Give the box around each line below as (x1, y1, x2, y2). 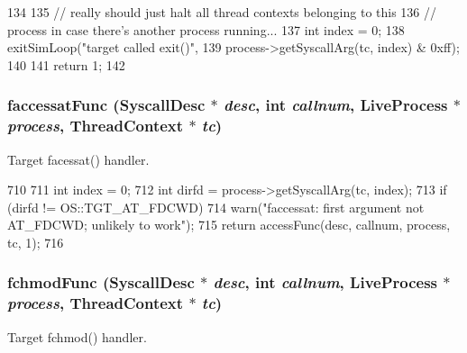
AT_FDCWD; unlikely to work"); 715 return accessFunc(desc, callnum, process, (7, 215, 451, 234)
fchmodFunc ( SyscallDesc (7, 271, 195, 294)
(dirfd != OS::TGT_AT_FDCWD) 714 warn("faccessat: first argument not (7, 197, 425, 216)
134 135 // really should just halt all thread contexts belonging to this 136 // (7, 3, 437, 21)
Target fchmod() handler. (7, 327, 147, 346)
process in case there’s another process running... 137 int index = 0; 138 (7, 20, 405, 39)
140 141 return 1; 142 (7, 55, 125, 74)
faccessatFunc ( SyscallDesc (7, 94, 206, 116)
